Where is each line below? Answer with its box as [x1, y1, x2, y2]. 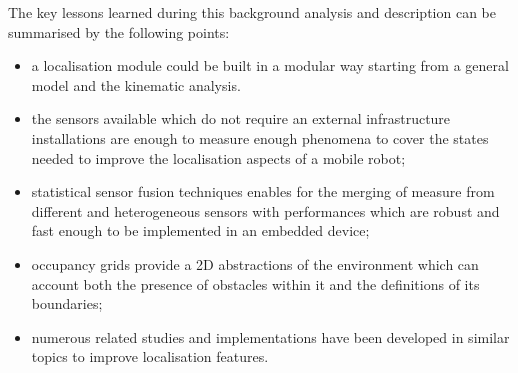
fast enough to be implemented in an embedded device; [31, 220, 370, 241]
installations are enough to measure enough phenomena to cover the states [31, 127, 489, 148]
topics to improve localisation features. [31, 346, 269, 367]
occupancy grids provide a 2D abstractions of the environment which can [31, 253, 479, 274]
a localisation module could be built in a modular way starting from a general [31, 55, 509, 76]
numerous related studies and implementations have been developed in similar [31, 326, 510, 347]
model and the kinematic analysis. [31, 74, 241, 95]
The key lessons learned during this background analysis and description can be [8, 2, 496, 22]
